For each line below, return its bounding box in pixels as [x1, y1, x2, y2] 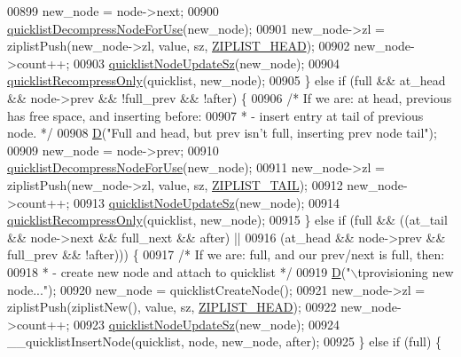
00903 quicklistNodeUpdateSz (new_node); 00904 [74, 53, 340, 72]
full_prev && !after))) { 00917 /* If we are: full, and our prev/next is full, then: [7, 245, 445, 264]
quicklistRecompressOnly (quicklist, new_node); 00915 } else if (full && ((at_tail [7, 210, 448, 229]
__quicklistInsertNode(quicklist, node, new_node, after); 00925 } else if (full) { [7, 332, 442, 351]
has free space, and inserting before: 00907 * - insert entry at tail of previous [7, 106, 424, 124]
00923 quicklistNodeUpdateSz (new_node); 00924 [74, 314, 340, 333]
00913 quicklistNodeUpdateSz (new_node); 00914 [74, 193, 340, 211]
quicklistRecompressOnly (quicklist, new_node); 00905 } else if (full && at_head [7, 71, 446, 90]
